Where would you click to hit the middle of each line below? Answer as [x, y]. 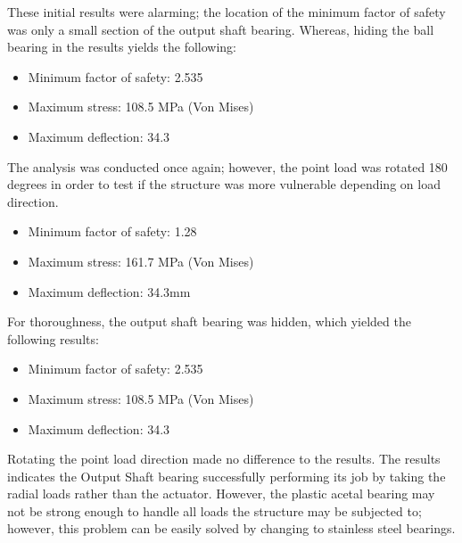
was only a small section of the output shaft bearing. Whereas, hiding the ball [221, 29]
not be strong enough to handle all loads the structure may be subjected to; [214, 510]
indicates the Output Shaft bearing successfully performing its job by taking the [227, 476]
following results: [53, 338]
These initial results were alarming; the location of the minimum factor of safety [227, 12]
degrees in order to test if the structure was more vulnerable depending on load [224, 184]
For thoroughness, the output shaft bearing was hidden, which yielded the [209, 321]
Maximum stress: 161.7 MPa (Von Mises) [141, 261]
